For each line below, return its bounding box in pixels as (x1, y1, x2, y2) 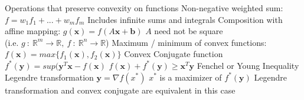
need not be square (154, 25, 223, 37)
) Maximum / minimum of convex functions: (106, 36, 267, 48)
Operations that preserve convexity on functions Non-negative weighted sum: (5, 2, 283, 14)
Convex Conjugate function (124, 48, 223, 60)
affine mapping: (5, 25, 61, 37)
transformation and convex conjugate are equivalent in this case (5, 84, 236, 96)
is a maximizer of (159, 71, 222, 83)
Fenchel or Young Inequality (197, 59, 299, 71)
